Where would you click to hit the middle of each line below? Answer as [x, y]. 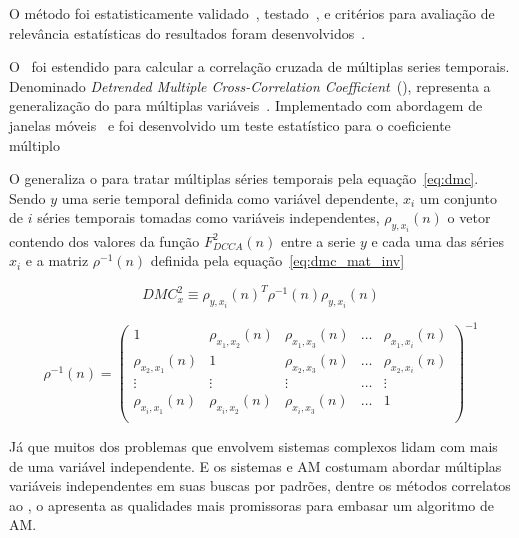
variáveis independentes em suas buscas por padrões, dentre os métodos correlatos [260, 485]
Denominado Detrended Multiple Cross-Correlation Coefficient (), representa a [250, 85]
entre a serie [318, 240]
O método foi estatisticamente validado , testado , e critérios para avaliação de [252, 13]
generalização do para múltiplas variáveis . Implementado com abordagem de [246, 105]
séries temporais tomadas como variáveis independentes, [208, 217]
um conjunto [458, 197]
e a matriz [57, 260]
